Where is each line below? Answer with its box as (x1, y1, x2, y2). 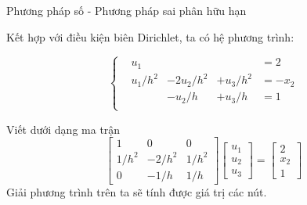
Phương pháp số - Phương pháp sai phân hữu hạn (6, 2, 247, 18)
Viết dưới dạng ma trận (6, 120, 121, 137)
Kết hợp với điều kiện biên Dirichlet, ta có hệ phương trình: (6, 28, 294, 45)
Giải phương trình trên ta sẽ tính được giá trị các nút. (6, 183, 267, 200)
